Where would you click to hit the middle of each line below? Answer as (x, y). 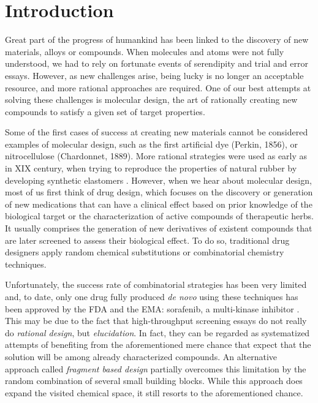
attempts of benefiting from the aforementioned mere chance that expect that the (158, 345)
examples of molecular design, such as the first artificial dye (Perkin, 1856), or (151, 144)
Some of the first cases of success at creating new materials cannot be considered (157, 132)
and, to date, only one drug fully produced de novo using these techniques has (152, 296)
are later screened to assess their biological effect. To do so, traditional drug (147, 240)
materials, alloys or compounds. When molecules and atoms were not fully (145, 51)
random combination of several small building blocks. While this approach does (154, 381)
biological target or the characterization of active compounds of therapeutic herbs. (160, 216)
